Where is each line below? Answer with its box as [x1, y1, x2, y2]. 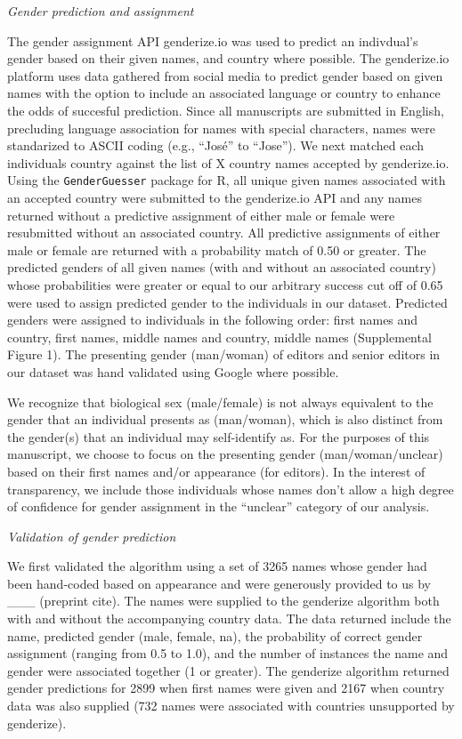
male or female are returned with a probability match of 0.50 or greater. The [7, 240, 426, 259]
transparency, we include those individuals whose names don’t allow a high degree [7, 479, 454, 498]
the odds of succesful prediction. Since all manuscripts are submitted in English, [7, 100, 444, 119]
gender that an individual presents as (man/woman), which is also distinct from [7, 410, 443, 429]
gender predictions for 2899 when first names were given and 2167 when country [7, 679, 445, 697]
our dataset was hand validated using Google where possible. [7, 362, 339, 381]
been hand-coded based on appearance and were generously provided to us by [7, 574, 432, 592]
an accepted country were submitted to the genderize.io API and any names [7, 189, 422, 206]
